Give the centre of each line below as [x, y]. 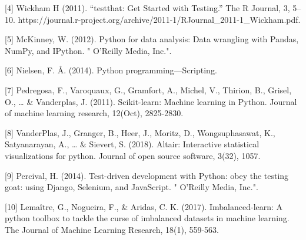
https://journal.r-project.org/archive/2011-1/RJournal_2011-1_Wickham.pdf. [159, 19]
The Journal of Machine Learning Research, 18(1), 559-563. [112, 229]
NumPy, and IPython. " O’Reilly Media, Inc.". [88, 50]
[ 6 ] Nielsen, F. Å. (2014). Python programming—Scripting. [111, 70]
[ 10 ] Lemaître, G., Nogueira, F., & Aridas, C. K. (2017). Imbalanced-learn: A [144, 206]
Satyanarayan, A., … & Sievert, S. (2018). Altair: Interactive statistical [132, 144]
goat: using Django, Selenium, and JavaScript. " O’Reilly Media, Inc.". [132, 187]
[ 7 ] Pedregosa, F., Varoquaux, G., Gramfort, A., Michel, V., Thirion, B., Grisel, [148, 89]
